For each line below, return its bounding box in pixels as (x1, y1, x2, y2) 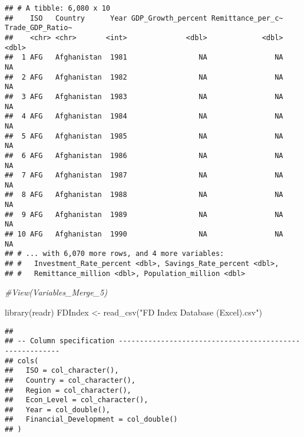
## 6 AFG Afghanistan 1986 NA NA (5, 151, 283, 160)
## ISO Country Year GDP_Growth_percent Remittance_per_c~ (5, 14, 283, 22)
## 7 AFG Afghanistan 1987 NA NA (5, 171, 283, 180)
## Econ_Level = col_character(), (5, 396, 148, 405)
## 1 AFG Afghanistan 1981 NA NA (5, 53, 283, 62)
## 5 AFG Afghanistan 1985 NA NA (5, 132, 283, 140)
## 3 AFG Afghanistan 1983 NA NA (5, 92, 283, 101)
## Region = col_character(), (5, 386, 131, 395)
